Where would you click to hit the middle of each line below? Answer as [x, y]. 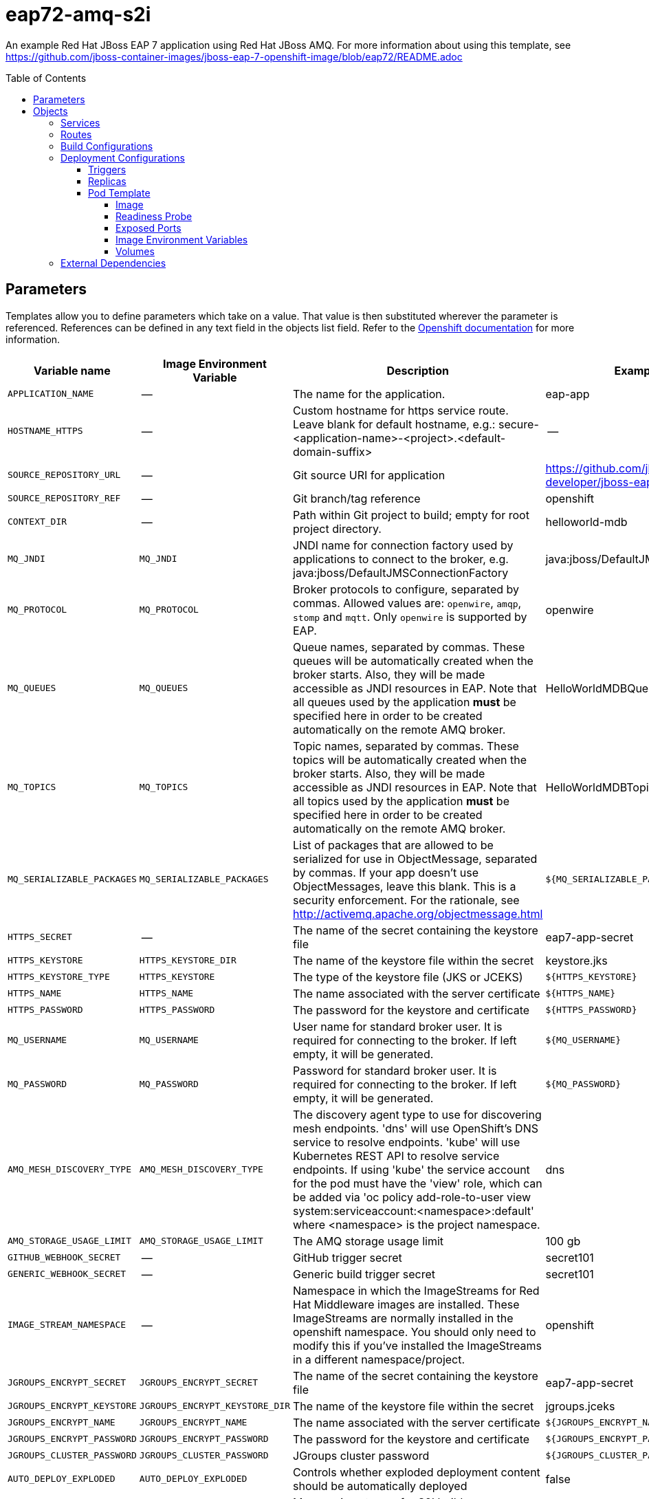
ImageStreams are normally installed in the [403, 1318]
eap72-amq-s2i [78, 14]
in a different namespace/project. [379, 1359]
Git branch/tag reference [357, 498]
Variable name [72, 370]
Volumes [135, 251]
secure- [518, 424]
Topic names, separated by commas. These [406, 746]
